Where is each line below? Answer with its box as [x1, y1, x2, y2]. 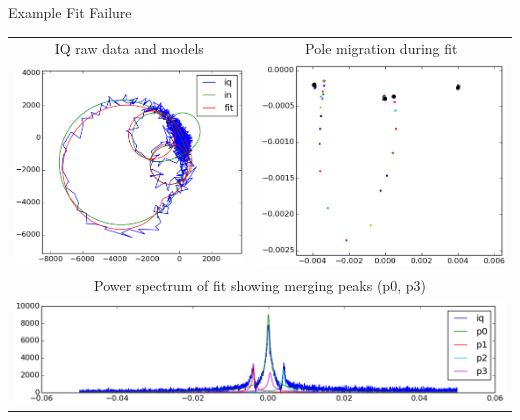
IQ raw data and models [54, 38, 204, 59]
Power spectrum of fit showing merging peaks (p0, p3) [94, 275, 426, 296]
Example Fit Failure [8, 2, 132, 22]
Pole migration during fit [305, 38, 458, 59]
